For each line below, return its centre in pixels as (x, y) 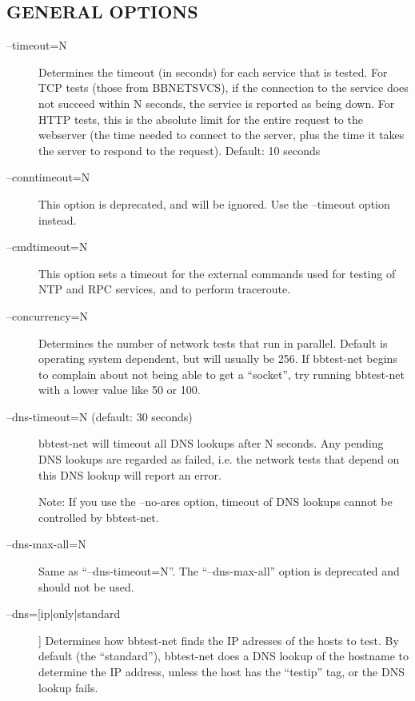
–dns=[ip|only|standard (64, 613)
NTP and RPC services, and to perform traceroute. (165, 289)
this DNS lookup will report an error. (130, 474)
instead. (58, 219)
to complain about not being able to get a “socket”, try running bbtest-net (221, 374)
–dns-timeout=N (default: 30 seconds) (100, 416)
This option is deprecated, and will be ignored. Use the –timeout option (214, 203)
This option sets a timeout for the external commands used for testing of (217, 273)
